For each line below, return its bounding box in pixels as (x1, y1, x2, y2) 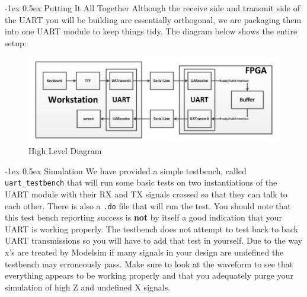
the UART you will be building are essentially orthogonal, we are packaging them (5, 13, 302, 25)
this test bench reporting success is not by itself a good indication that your (5, 211, 283, 223)
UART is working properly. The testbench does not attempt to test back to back (5, 222, 298, 235)
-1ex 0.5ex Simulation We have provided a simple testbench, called (5, 164, 247, 177)
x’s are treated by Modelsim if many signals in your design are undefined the (5, 246, 284, 258)
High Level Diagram (28, 145, 102, 157)
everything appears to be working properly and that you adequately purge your (5, 269, 293, 282)
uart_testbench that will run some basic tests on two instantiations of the (5, 176, 277, 189)
